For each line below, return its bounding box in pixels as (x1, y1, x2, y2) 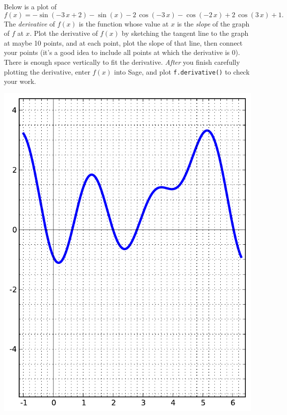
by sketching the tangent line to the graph (122, 28, 249, 38)
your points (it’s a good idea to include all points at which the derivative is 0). (4, 47, 240, 57)
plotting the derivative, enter (4, 66, 90, 77)
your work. (4, 76, 36, 86)
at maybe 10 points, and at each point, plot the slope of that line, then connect (4, 37, 243, 48)
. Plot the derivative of (29, 28, 98, 38)
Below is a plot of (4, 1, 57, 11)
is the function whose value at (78, 18, 169, 28)
